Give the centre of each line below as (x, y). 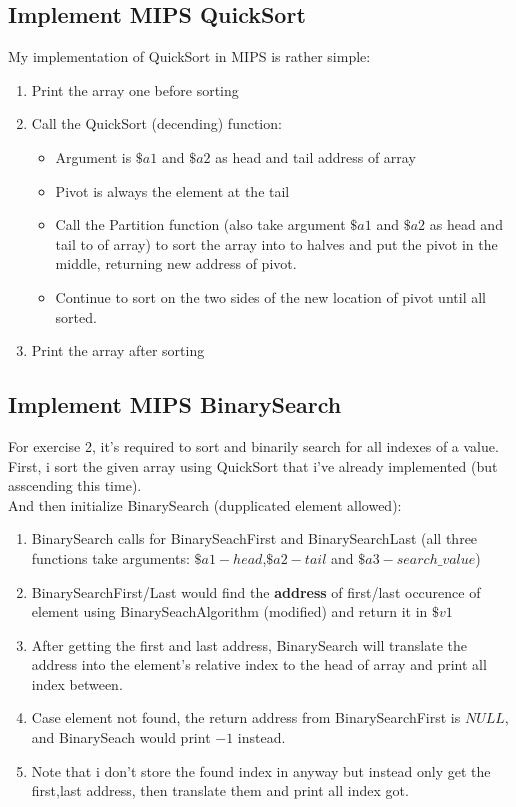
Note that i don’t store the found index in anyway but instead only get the (261, 770)
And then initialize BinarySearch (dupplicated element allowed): (205, 504)
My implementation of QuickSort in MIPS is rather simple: (189, 56)
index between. (77, 683)
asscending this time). (75, 485)
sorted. (76, 316)
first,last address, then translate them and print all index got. (220, 790)
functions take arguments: (110, 557)
